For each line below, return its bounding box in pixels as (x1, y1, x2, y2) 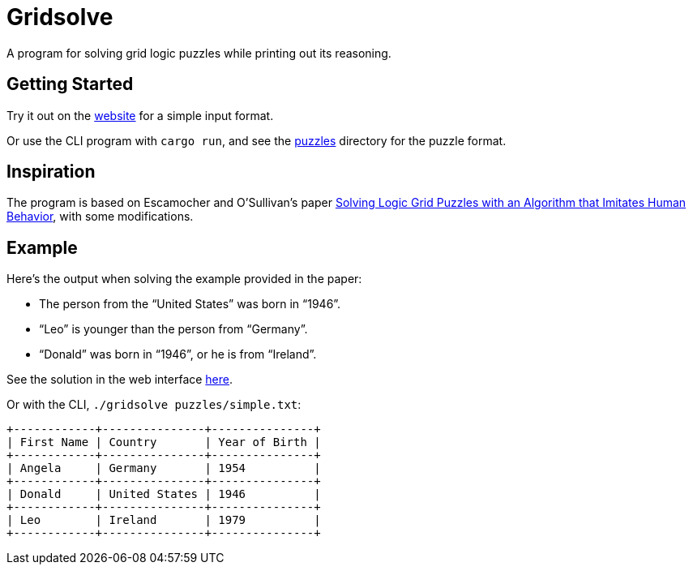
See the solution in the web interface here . (6, 372, 233, 387)
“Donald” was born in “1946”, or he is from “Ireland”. (39, 347, 317, 362)
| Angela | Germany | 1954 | (6, 462, 321, 475)
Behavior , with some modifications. (6, 209, 194, 224)
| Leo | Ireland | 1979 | (6, 513, 321, 527)
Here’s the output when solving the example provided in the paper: (6, 272, 362, 286)
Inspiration (6, 161, 96, 182)
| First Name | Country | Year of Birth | (6, 436, 321, 449)
